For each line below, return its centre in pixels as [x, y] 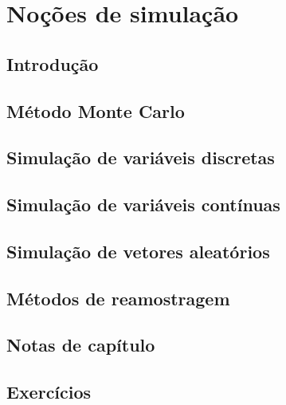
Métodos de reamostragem [118, 298]
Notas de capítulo [81, 345]
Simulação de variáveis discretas [141, 157]
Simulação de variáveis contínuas [143, 204]
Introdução [53, 63]
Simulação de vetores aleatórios [138, 251]
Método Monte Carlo [96, 110]
